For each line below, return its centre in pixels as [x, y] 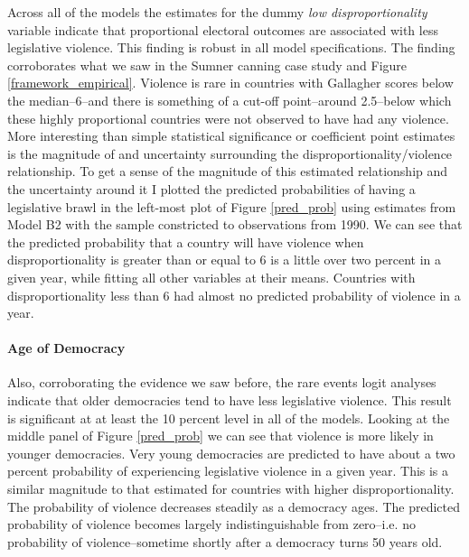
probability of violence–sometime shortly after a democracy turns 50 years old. [225, 541]
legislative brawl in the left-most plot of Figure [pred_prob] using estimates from [232, 206]
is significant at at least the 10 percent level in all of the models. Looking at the [229, 418]
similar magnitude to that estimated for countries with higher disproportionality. [231, 489]
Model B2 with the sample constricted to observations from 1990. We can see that [235, 224]
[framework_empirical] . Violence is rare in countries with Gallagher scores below [230, 83]
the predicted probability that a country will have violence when [186, 241]
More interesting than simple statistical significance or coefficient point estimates [231, 136]
